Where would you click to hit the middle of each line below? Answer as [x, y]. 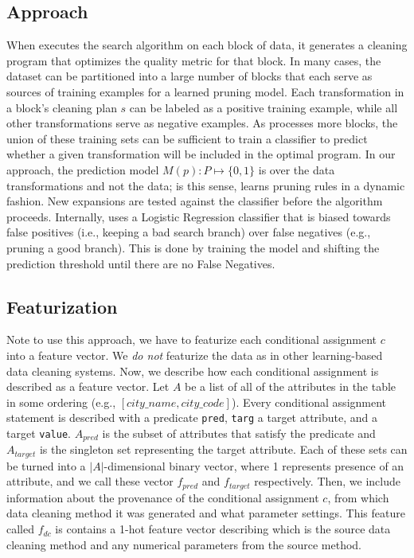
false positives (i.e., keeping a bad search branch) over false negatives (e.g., [189, 232]
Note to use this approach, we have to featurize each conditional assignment [192, 339]
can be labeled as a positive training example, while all [264, 107]
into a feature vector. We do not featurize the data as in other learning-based [195, 355]
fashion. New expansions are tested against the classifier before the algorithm [195, 201]
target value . [39, 433]
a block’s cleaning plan [62, 107]
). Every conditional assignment [309, 402]
